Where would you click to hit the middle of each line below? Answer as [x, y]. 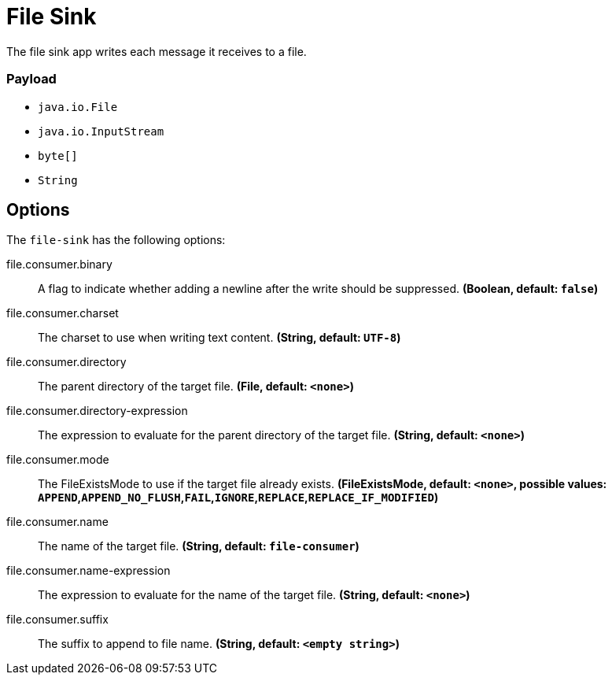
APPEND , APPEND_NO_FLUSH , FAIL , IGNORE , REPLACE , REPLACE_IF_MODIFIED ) [238, 498]
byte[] [58, 155]
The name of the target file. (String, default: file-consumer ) [199, 546]
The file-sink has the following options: [116, 240]
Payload [31, 79]
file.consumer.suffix [57, 620]
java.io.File [78, 107]
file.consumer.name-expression [88, 571]
